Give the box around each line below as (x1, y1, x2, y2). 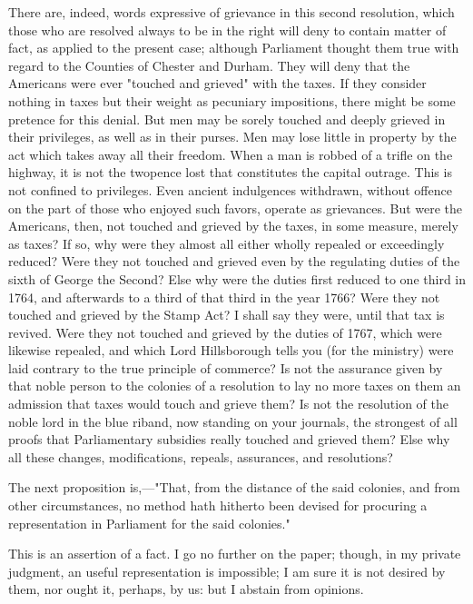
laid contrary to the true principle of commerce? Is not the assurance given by (8, 358, 443, 377)
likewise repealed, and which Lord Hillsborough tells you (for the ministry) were (8, 341, 454, 360)
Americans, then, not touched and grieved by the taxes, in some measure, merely (8, 216, 458, 235)
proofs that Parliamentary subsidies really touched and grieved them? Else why (8, 430, 450, 449)
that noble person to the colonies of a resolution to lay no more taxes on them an (8, 376, 461, 395)
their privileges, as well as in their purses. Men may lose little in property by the (8, 127, 457, 146)
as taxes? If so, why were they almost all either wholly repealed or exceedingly (8, 233, 445, 252)
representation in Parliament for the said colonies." (8, 513, 291, 532)
